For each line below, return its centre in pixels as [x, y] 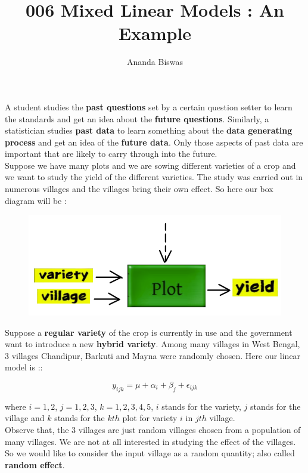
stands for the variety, [201, 406]
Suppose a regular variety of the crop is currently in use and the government [149, 332]
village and [25, 418]
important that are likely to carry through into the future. [111, 154]
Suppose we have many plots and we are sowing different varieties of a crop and [150, 165]
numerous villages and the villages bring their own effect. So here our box [139, 189]
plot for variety [150, 418]
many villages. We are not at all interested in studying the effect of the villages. [150, 441]
